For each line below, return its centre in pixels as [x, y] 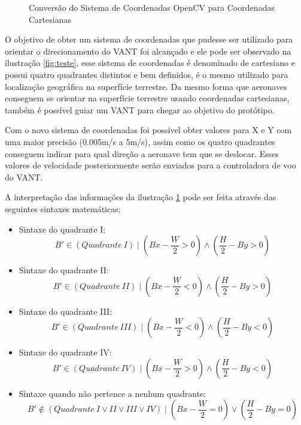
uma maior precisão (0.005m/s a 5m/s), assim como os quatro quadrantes [140, 141]
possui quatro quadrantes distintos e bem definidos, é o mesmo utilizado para [147, 74]
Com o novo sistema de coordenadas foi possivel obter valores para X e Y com [148, 130]
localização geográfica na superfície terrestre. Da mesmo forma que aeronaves [146, 86]
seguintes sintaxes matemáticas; [63, 208]
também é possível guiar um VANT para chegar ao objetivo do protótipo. [140, 109]
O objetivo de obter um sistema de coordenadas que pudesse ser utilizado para [149, 39]
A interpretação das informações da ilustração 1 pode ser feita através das [141, 197]
